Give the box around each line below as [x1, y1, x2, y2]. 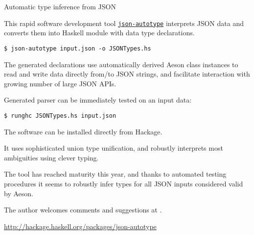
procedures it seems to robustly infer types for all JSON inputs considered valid [4, 178, 243, 188]
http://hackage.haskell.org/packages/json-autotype [4, 221, 157, 231]
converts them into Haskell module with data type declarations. [4, 27, 195, 38]
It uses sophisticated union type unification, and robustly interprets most [4, 143, 223, 153]
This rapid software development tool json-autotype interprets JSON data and [4, 18, 244, 28]
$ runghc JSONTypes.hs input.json [4, 112, 116, 119]
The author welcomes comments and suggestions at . [4, 205, 162, 215]
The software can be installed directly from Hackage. [4, 126, 162, 136]
